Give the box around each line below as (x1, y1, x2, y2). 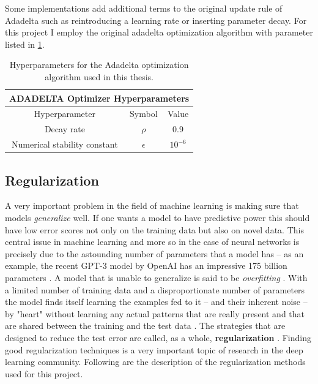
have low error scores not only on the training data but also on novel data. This (5, 223, 304, 236)
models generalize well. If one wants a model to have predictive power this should (5, 211, 310, 224)
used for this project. (5, 367, 83, 380)
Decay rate (44, 122, 85, 135)
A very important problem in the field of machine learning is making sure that (5, 199, 299, 212)
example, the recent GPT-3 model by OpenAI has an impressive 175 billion (5, 259, 287, 272)
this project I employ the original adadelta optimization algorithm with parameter (5, 26, 313, 39)
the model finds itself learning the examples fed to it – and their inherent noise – (5, 295, 308, 308)
